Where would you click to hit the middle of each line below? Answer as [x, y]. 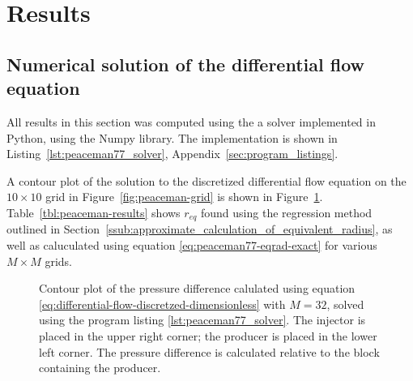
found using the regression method [287, 212]
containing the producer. [100, 368]
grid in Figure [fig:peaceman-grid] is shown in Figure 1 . [184, 197]
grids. [58, 261]
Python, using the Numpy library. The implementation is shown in [172, 137]
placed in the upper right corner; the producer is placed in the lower [208, 335]
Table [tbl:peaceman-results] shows [94, 212]
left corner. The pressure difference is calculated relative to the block [209, 351]
